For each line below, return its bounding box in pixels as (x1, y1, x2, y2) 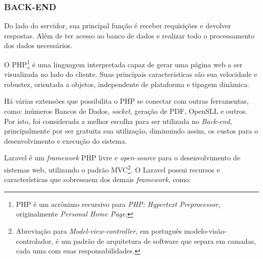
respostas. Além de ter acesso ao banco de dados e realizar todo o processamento (4, 30, 254, 40)
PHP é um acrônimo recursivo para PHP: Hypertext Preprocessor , (16, 198, 221, 209)
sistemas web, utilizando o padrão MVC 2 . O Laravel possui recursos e (4, 163, 220, 175)
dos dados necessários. (4, 40, 72, 51)
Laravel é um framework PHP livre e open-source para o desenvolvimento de (4, 152, 240, 163)
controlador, (16, 235, 54, 246)
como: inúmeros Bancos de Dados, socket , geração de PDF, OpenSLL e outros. (4, 106, 248, 116)
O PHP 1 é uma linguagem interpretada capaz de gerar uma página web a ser (4, 58, 243, 69)
